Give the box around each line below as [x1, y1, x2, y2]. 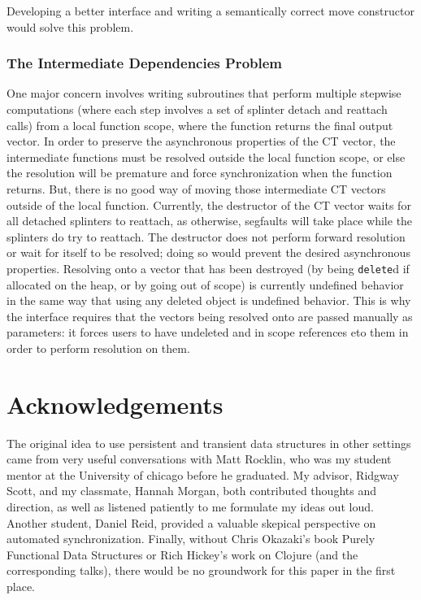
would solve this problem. [7, 18, 134, 35]
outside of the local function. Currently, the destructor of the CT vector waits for [7, 196, 411, 213]
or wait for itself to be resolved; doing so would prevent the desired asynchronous [7, 244, 410, 261]
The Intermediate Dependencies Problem [7, 53, 282, 73]
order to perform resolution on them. [7, 339, 190, 356]
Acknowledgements [7, 387, 224, 420]
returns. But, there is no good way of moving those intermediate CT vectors [7, 180, 386, 197]
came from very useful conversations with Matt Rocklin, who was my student [7, 450, 392, 467]
